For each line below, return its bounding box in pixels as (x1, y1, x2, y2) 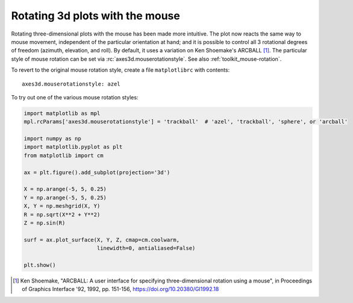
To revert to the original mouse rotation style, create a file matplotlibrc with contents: (11, 66, 230, 73)
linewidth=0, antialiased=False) (96, 245, 196, 252)
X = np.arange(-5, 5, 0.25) (23, 186, 107, 193)
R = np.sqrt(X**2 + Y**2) (23, 211, 101, 218)
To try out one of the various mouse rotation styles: (11, 93, 139, 101)
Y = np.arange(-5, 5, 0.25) (23, 194, 107, 201)
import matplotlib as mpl (23, 110, 101, 117)
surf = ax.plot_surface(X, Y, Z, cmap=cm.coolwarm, (23, 236, 180, 243)
